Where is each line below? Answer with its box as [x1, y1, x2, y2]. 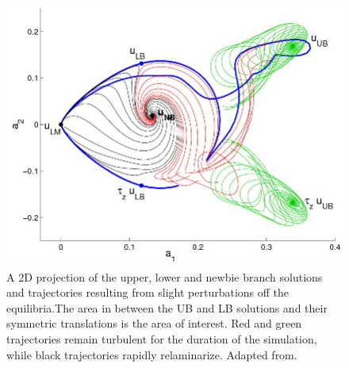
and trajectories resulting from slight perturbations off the [6, 284, 290, 301]
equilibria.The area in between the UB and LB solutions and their [6, 299, 328, 316]
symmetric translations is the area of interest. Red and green [6, 315, 302, 332]
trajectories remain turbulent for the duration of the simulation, [6, 331, 317, 347]
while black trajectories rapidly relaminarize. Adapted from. [6, 346, 297, 362]
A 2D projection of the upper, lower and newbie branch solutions [6, 268, 323, 285]
